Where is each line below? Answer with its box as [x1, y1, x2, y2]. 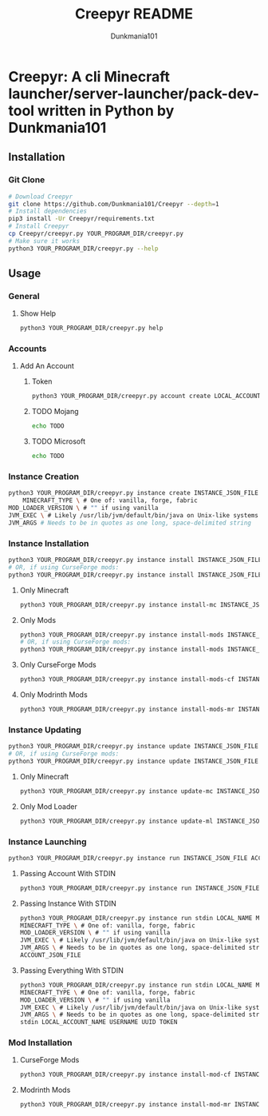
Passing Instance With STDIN [19, 899, 117, 908]
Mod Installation [8, 1037, 73, 1048]
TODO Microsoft [31, 436, 86, 446]
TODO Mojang [31, 407, 79, 417]
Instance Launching [8, 836, 87, 847]
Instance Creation [8, 471, 80, 482]
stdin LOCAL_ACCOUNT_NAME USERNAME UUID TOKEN [19, 1018, 178, 1026]
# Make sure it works [8, 237, 81, 245]
